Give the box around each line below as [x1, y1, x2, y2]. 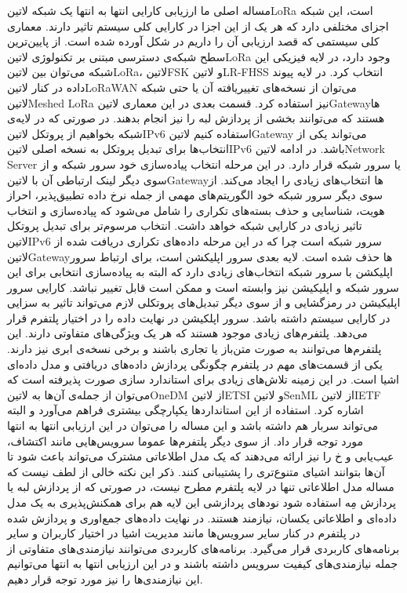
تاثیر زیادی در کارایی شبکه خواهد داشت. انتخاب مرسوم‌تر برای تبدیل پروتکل [7, 217, 362, 234]
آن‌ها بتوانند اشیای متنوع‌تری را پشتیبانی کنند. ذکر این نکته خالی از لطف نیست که [7, 463, 385, 479]
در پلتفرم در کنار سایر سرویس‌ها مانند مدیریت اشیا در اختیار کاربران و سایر [7, 525, 361, 541]
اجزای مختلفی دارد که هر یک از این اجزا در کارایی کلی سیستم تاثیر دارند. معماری [7, 17, 389, 34]
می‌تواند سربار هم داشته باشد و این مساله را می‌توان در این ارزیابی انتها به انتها [7, 417, 379, 434]
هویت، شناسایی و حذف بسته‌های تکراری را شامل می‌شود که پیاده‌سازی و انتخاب [7, 202, 385, 218]
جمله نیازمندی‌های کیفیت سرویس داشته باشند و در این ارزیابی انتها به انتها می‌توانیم [7, 555, 398, 572]
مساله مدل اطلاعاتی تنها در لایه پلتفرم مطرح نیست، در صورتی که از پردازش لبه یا [7, 478, 394, 495]
